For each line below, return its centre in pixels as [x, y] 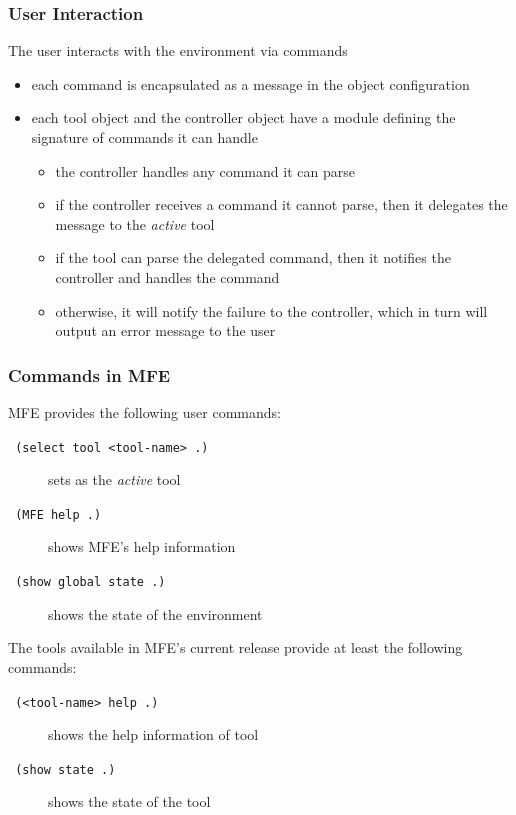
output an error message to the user [165, 330]
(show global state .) [90, 582]
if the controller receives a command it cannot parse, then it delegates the [281, 204]
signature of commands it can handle [144, 137]
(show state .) [65, 769]
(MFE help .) [58, 514]
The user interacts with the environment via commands [178, 50]
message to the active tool [135, 223]
